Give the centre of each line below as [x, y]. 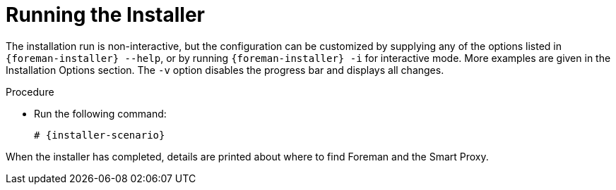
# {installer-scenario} [100, 135]
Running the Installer [105, 15]
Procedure [30, 91]
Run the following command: [100, 113]
